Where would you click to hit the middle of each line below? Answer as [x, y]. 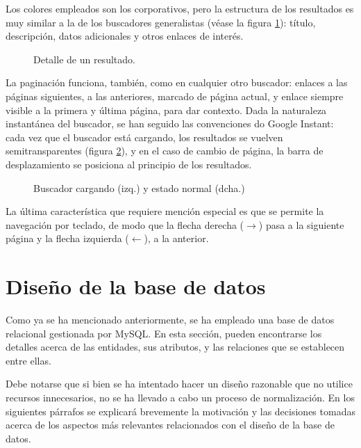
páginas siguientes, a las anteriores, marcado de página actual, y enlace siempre [175, 96]
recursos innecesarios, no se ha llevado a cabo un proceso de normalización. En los [180, 397]
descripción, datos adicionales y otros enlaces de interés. [125, 36]
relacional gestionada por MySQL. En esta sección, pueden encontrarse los [164, 333]
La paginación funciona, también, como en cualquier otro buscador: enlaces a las [177, 82]
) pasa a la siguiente [301, 224]
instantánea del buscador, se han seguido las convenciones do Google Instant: [170, 123]
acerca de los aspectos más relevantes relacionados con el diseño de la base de [170, 425]
